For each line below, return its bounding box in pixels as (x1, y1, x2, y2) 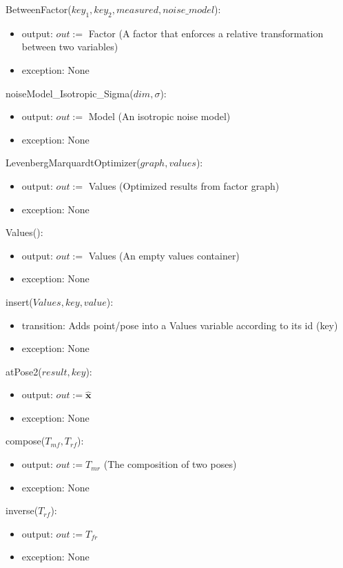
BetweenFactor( (6, 2, 72, 16)
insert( (6, 294, 33, 309)
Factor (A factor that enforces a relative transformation (88, 26, 324, 40)
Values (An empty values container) (88, 248, 240, 262)
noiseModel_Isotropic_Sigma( (6, 86, 134, 100)
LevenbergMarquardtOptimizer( (6, 155, 141, 170)
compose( (6, 433, 45, 448)
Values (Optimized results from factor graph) (88, 178, 280, 193)
